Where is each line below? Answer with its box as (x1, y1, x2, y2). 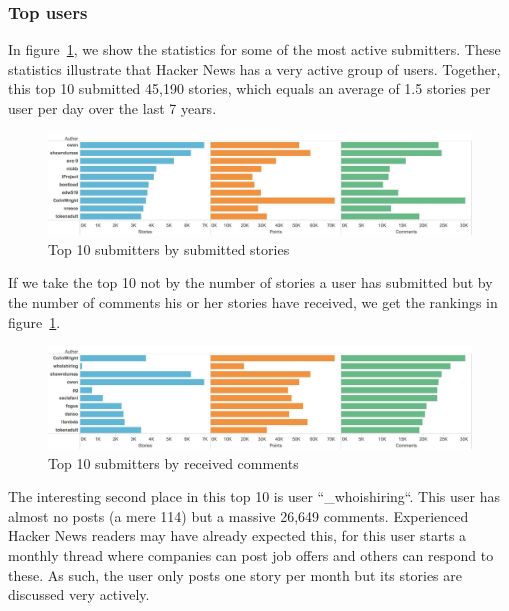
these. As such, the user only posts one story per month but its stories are (8, 564, 462, 585)
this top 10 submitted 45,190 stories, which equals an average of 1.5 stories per (8, 78, 491, 99)
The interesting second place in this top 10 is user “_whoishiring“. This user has (8, 486, 500, 507)
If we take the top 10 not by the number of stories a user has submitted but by (8, 272, 493, 293)
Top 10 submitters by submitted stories (48, 238, 290, 259)
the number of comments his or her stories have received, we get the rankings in (8, 292, 498, 313)
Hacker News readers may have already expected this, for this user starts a (8, 525, 467, 546)
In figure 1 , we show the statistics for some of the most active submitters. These (8, 39, 501, 60)
